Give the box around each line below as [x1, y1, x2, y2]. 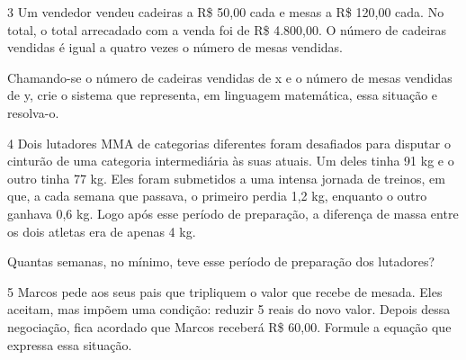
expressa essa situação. [7, 335, 132, 354]
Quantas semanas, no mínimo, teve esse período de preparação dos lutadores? [7, 252, 435, 271]
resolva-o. [7, 103, 59, 121]
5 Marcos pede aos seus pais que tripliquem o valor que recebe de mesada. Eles [7, 282, 443, 301]
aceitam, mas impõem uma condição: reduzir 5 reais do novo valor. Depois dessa [7, 300, 451, 319]
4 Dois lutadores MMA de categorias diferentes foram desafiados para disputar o [7, 133, 451, 152]
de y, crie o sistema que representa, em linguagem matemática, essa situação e [7, 85, 438, 104]
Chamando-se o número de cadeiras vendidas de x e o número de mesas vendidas [7, 67, 453, 86]
